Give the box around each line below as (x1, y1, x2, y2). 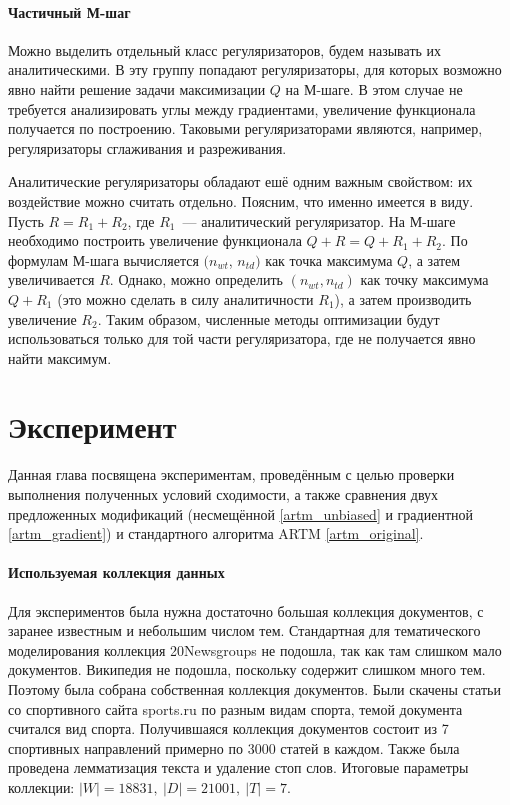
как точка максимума (265, 249, 393, 270)
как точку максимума (360, 269, 489, 290)
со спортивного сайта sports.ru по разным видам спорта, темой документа (8, 698, 463, 719)
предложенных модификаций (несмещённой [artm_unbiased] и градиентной (8, 503, 473, 524)
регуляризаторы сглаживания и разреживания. (8, 137, 287, 158)
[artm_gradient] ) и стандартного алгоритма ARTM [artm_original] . (8, 523, 424, 544)
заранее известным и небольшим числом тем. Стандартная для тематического (8, 620, 481, 641)
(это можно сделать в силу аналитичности (57, 288, 314, 309)
